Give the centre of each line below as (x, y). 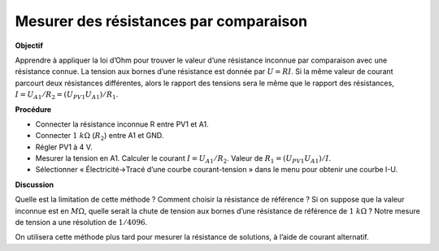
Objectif (29, 45)
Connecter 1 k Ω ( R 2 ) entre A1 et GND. (100, 136)
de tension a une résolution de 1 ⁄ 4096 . (81, 223)
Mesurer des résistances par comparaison (161, 21)
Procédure (33, 109)
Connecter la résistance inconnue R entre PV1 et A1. (122, 124)
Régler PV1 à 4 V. (64, 147)
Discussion (35, 184)
